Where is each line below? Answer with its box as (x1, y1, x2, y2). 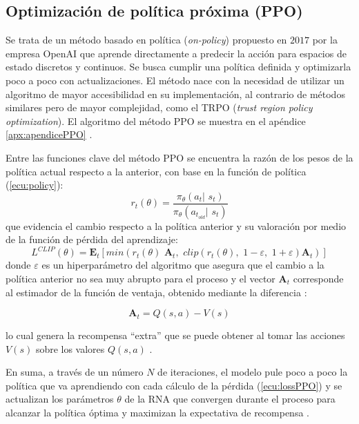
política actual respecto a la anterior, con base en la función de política (6, 164, 307, 178)
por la (312, 32, 338, 47)
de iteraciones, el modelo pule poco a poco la (157, 365, 348, 379)
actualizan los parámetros (6, 392, 114, 406)
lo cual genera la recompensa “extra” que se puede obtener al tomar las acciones (6, 328, 345, 343)
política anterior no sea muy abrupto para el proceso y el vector (6, 271, 275, 285)
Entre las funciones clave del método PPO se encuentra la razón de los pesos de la (6, 150, 353, 164)
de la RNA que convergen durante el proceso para (124, 392, 336, 406)
